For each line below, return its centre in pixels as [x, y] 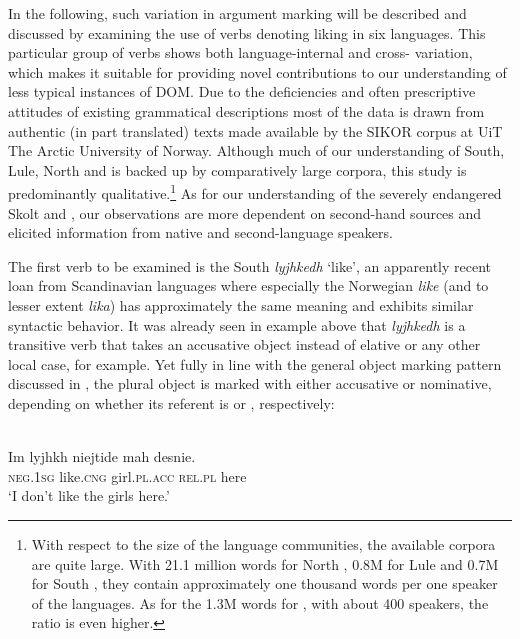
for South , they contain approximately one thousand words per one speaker [264, 583]
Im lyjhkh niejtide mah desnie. [102, 456]
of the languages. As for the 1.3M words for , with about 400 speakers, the [260, 602]
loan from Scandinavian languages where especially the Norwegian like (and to [248, 285]
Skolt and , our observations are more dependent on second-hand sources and [245, 212]
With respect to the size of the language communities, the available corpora [263, 543]
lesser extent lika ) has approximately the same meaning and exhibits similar [241, 304]
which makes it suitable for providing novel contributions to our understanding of [257, 71]
